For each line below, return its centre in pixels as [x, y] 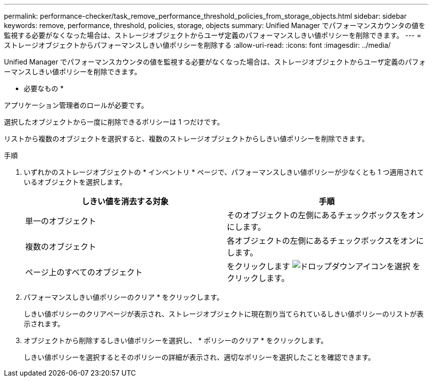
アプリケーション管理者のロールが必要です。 [76, 105]
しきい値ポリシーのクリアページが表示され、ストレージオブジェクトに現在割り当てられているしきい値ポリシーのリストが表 [224, 314]
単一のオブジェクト [61, 221]
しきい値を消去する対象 [125, 201]
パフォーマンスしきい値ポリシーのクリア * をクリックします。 [124, 297]
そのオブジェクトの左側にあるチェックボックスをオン [325, 215]
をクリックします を [324, 266]
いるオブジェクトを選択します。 [75, 182]
